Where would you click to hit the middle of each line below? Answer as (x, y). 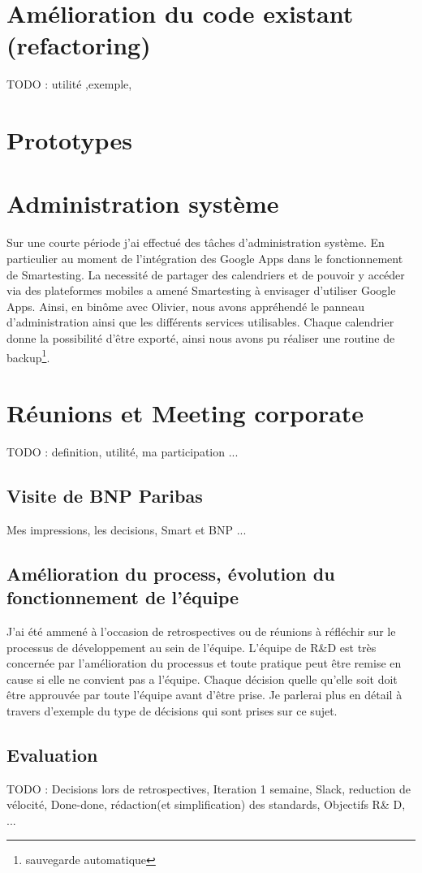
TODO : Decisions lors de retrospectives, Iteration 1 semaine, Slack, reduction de (209, 788)
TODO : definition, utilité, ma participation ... (123, 451)
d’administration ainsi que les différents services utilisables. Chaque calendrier (200, 322)
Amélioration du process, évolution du (171, 573)
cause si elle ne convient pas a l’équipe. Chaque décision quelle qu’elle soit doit (202, 679)
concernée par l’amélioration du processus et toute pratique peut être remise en (204, 663)
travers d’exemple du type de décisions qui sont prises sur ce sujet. (172, 710)
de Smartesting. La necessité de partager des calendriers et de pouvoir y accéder (206, 274)
